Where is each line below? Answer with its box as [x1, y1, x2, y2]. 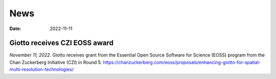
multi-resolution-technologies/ [9, 66, 74, 72]
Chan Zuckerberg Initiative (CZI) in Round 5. [9, 59, 102, 65]
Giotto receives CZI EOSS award [9, 39, 113, 47]
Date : [9, 25, 21, 32]
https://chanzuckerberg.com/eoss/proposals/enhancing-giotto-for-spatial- [103, 59, 261, 65]
